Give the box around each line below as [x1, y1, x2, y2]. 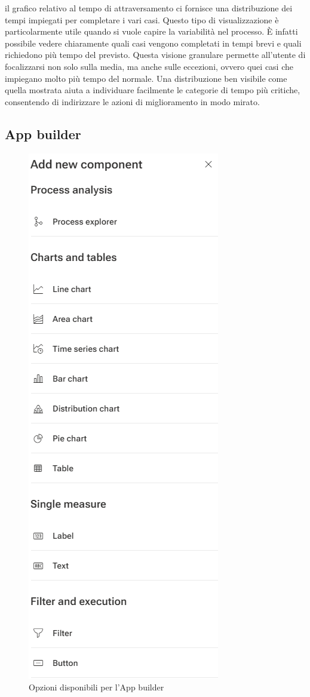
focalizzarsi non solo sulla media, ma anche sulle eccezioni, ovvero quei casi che [5, 60, 293, 72]
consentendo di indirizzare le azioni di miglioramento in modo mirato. [5, 95, 260, 108]
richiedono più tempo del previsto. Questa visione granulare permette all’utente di [5, 48, 306, 61]
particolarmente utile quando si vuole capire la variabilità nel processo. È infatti [5, 25, 298, 38]
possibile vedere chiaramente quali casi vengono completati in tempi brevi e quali [5, 36, 302, 49]
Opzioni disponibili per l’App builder [29, 681, 164, 693]
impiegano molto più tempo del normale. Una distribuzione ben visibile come [5, 72, 287, 84]
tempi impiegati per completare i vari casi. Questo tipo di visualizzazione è [5, 13, 279, 26]
